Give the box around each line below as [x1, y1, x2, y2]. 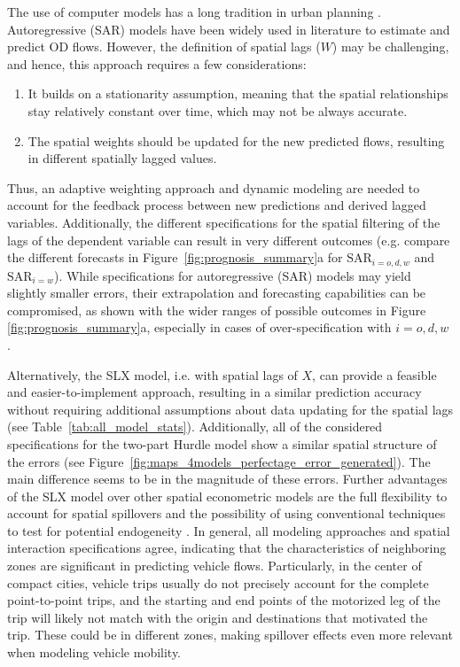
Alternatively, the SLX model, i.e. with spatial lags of [7, 365, 298, 384]
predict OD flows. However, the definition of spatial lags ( [7, 37, 321, 56]
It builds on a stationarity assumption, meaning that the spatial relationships [27, 84, 448, 103]
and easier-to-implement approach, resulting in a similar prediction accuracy [7, 383, 422, 401]
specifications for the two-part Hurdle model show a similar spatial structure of [7, 434, 437, 453]
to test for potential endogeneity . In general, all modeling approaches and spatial [7, 521, 450, 539]
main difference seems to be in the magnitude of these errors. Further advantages [7, 469, 448, 488]
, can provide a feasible [312, 365, 437, 384]
